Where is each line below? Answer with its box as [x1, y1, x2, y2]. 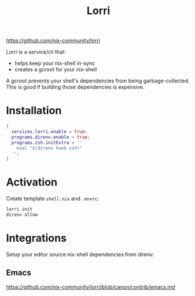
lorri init [6, 206, 33, 212]
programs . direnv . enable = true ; [11, 134, 91, 140]
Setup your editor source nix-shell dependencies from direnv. [6, 250, 155, 258]
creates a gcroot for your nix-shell [14, 66, 97, 73]
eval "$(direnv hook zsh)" [16, 145, 83, 151]
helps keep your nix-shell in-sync [14, 60, 95, 67]
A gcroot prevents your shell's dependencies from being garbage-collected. [6, 77, 190, 84]
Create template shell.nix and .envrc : [6, 195, 100, 202]
